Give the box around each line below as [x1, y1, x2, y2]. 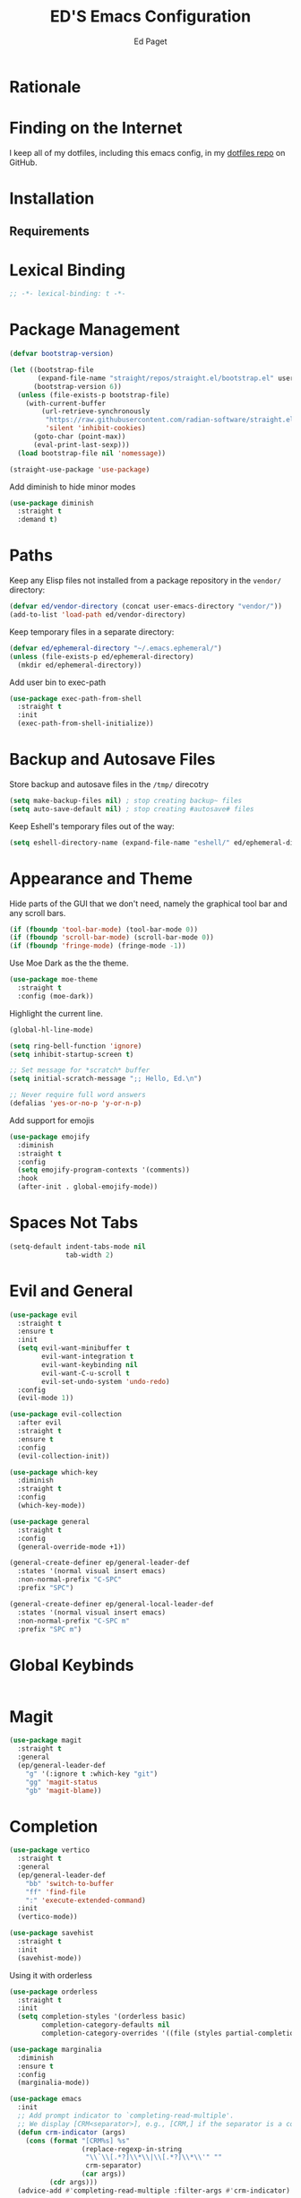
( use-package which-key [9, 1467, 99, 1476]
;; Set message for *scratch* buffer [9, 1066, 150, 1075]
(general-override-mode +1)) [17, 1542, 126, 1552]
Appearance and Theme [9, 868, 193, 888]
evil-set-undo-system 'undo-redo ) [41, 1377, 170, 1386]
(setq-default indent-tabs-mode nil [9, 1242, 146, 1251]
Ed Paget [133, 36, 168, 47]
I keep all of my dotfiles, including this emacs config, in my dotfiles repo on [9, 147, 286, 158]
